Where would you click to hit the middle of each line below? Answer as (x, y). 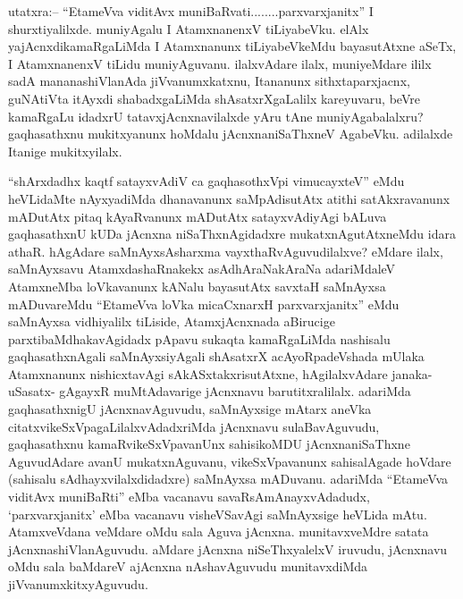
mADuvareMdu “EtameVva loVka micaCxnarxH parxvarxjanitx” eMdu (204, 304)
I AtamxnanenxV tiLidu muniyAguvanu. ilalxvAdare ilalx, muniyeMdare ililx (220, 63)
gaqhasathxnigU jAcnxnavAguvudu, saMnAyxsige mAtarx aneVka (190, 409)
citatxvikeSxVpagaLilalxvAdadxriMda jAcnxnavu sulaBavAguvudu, (194, 426)
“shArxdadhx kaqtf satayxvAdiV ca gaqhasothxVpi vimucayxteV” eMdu (206, 181)
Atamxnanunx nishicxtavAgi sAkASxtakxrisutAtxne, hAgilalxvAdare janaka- (220, 373)
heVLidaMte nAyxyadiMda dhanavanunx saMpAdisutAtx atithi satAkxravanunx (229, 198)
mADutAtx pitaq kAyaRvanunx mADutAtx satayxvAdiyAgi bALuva (198, 216)
